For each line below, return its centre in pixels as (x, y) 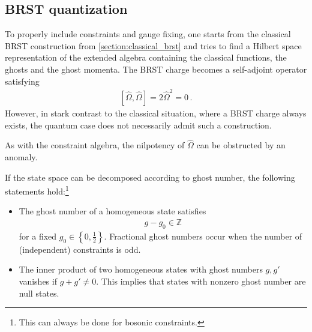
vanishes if (38, 281)
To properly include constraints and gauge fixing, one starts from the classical (148, 34)
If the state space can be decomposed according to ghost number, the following (150, 177)
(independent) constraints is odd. (80, 249)
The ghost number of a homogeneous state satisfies (112, 211)
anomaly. (21, 156)
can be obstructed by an (241, 145)
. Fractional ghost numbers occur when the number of (203, 236)
